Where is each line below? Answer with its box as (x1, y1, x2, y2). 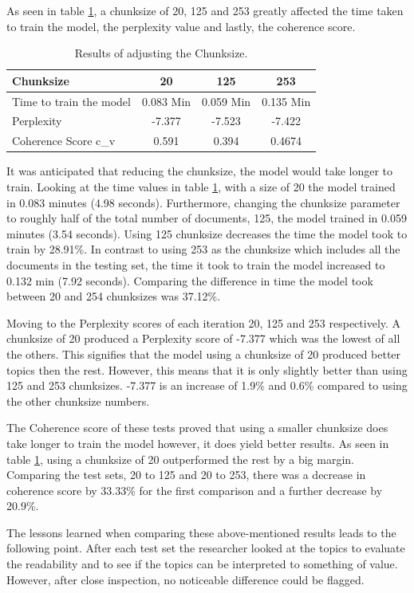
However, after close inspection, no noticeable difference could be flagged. (6, 571, 365, 587)
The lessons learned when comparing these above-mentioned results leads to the (6, 524, 396, 540)
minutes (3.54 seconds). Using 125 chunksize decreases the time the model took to (6, 225, 408, 242)
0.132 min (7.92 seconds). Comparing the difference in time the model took (6, 272, 373, 289)
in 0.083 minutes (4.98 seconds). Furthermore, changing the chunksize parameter (6, 194, 400, 210)
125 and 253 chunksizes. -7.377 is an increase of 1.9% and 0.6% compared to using (6, 377, 408, 394)
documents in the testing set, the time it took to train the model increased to (6, 256, 385, 273)
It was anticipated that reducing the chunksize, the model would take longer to (6, 163, 392, 179)
